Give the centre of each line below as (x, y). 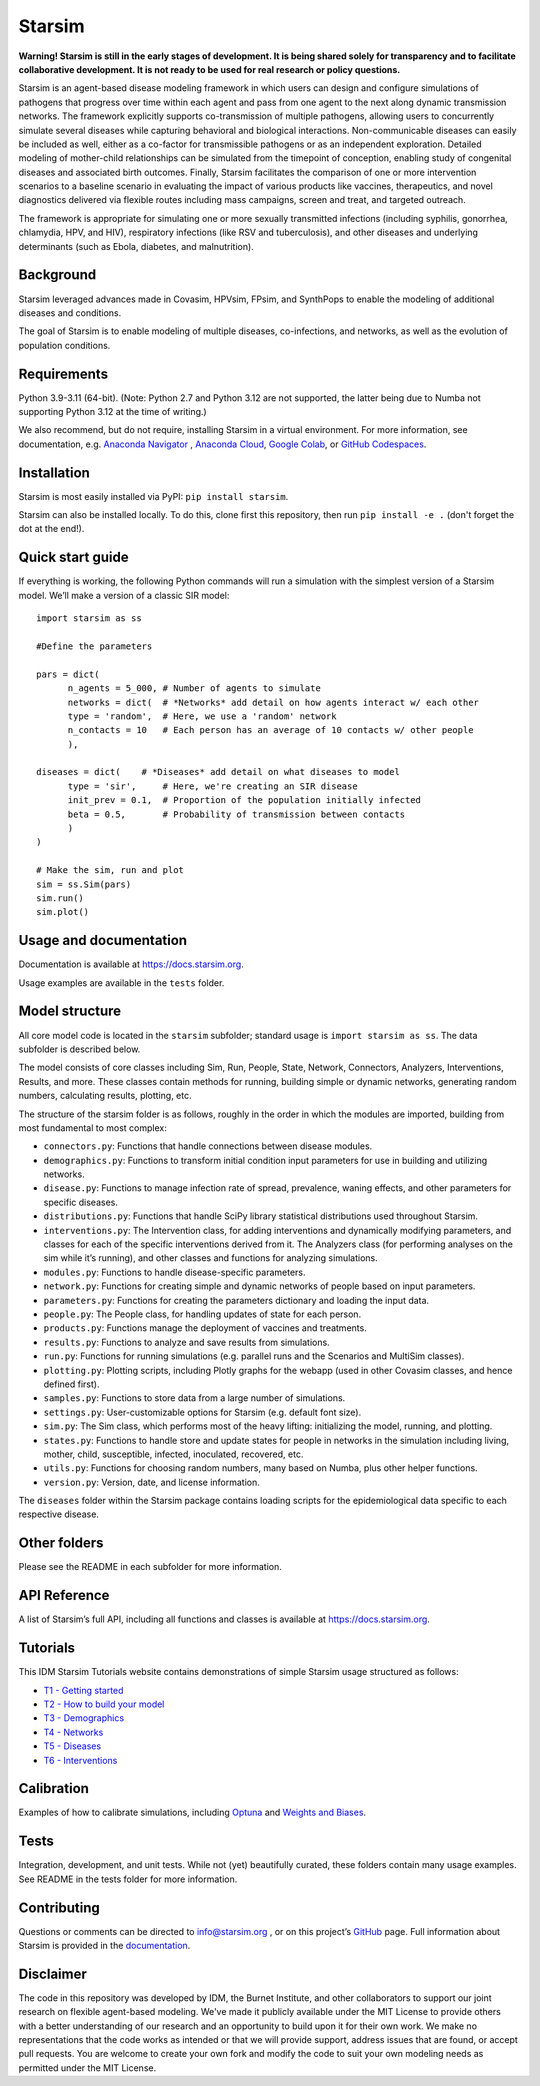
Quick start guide (73, 557)
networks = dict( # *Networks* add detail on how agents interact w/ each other (273, 702)
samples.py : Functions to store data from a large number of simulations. (194, 1398)
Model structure (70, 1011)
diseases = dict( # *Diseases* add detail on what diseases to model (218, 772)
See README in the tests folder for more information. (128, 1879)
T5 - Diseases (72, 1746)
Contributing (59, 1907)
